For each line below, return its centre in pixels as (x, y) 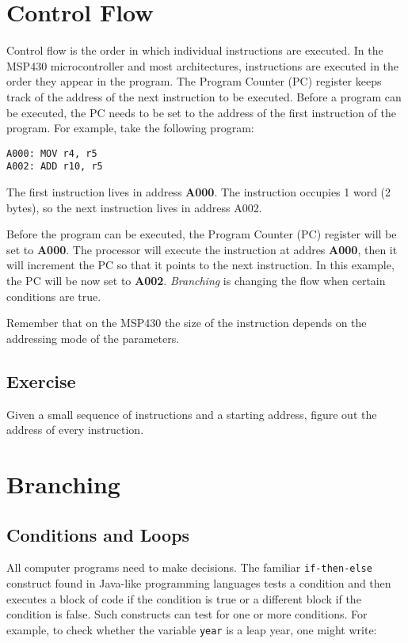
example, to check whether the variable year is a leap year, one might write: (192, 629)
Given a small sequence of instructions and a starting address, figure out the (192, 414)
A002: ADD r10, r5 (55, 167)
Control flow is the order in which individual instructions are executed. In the (195, 50)
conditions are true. (54, 296)
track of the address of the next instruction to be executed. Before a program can (204, 96)
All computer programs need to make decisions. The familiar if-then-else (189, 567)
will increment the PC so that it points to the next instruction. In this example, (200, 265)
